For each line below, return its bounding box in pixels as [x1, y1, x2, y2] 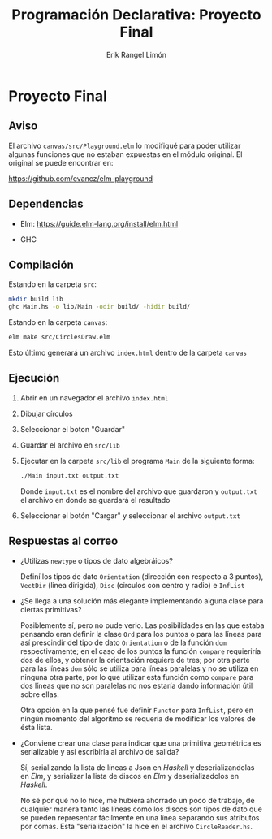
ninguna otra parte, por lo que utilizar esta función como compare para [19, 672, 254, 681]
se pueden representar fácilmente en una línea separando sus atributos [19, 812, 260, 822]
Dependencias [8, 197, 84, 211]
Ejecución [8, 371, 60, 385]
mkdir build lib [8, 295, 63, 304]
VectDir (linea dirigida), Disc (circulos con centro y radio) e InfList [19, 580, 245, 590]
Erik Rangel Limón [106, 50, 167, 59]
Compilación [8, 257, 75, 271]
